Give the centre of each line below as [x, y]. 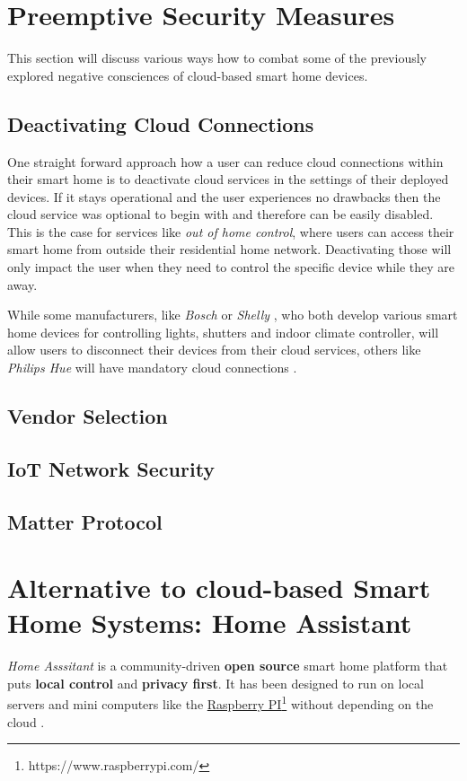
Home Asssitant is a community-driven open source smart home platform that [228, 666]
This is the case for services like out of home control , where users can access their [231, 231]
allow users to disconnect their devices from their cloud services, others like [214, 350]
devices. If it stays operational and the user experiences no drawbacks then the [224, 196]
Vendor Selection [88, 416]
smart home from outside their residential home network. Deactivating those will [229, 249]
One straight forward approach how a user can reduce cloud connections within [225, 161]
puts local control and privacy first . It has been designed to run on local [216, 683]
